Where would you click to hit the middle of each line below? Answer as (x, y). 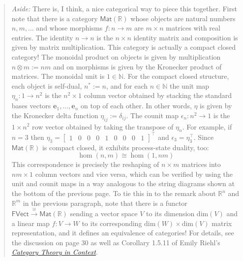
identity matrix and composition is (186, 37)
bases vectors (31, 106)
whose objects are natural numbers (183, 18)
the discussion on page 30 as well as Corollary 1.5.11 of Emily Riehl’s (116, 242)
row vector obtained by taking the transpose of (103, 126)
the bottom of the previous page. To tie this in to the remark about (114, 193)
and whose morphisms (69, 28)
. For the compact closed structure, (176, 76)
